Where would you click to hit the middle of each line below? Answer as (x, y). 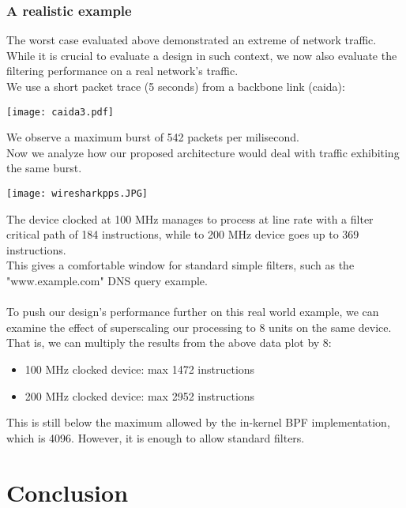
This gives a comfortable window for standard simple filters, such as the (180, 265)
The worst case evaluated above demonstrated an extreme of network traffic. (192, 40)
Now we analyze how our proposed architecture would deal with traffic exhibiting (203, 152)
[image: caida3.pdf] (60, 112)
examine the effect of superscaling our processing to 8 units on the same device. (199, 327)
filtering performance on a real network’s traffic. (122, 71)
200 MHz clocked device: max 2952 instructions (140, 395)
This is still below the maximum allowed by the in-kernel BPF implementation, (198, 422)
